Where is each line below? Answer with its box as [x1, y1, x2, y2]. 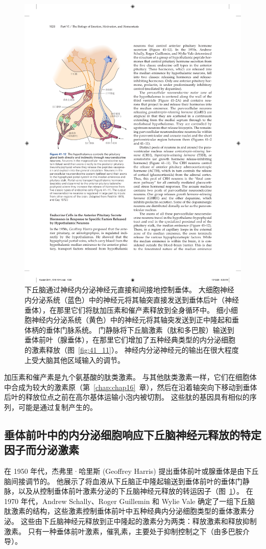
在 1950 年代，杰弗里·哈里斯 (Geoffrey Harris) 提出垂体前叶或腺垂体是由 [4, 466, 245, 476]
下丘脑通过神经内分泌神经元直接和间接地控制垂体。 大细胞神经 [25, 284, 234, 295]
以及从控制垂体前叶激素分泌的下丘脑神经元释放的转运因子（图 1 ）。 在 [18, 486, 253, 496]
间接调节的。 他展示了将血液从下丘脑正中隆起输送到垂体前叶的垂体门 [11, 475, 243, 486]
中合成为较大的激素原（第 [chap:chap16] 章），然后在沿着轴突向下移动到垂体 [4, 381, 257, 392]
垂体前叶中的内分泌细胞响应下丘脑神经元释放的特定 [4, 426, 261, 442]
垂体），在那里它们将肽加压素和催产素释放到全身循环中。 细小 [25, 304, 231, 315]
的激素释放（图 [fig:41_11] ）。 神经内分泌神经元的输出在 [25, 344, 210, 355]
